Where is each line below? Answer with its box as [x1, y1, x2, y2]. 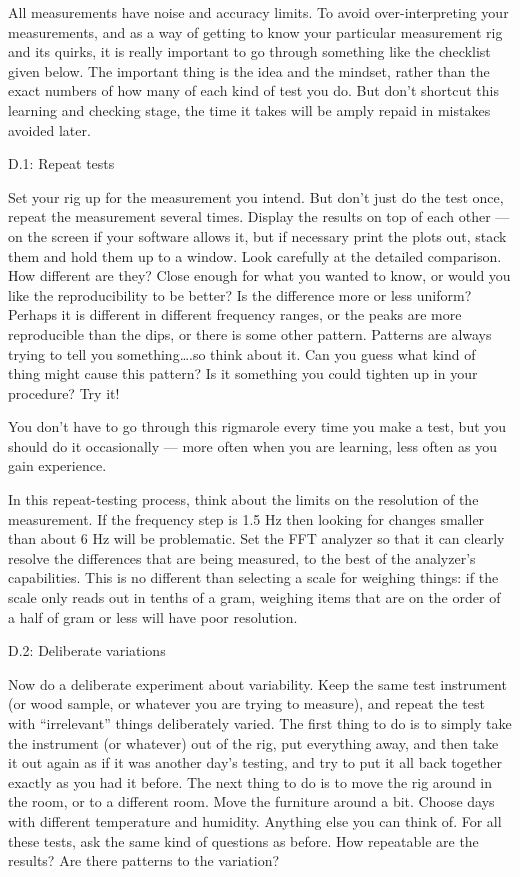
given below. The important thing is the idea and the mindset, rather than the [8, 60, 490, 81]
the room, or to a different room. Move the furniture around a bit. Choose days [8, 791, 495, 812]
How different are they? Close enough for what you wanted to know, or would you [8, 265, 511, 286]
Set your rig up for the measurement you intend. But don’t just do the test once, [8, 186, 504, 207]
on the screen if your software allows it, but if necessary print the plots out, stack [8, 225, 507, 246]
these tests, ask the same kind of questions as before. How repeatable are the [8, 830, 479, 851]
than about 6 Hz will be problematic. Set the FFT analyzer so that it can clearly [8, 528, 505, 549]
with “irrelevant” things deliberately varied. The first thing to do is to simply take [8, 713, 512, 733]
